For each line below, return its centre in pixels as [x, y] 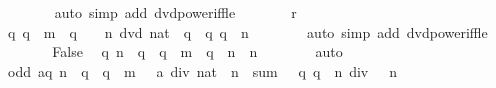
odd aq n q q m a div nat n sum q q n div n [202, 70]
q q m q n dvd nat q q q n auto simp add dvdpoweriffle [247, 31]
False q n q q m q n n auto [197, 51]
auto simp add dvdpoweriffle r [175, 12]
